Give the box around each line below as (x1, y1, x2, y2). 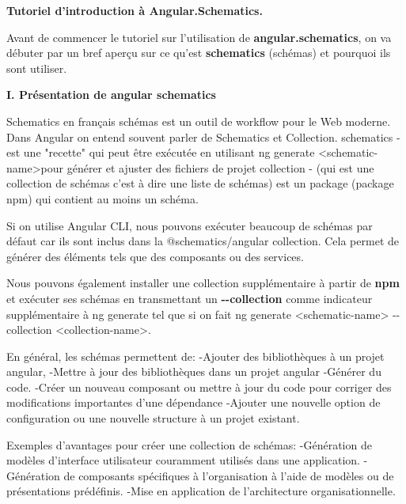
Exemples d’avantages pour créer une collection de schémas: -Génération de (6, 436, 372, 453)
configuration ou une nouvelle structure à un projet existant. (6, 410, 300, 426)
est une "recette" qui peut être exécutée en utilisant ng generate (6, 144, 315, 161)
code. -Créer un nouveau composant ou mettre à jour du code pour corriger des (6, 378, 392, 395)
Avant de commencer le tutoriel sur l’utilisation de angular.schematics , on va (6, 28, 392, 45)
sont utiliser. (6, 59, 67, 76)
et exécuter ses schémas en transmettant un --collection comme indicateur (6, 290, 373, 306)
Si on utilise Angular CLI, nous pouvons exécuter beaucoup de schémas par (6, 217, 373, 233)
